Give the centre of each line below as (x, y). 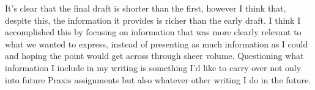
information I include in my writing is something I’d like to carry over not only (153, 67)
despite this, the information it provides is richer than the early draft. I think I (153, 20)
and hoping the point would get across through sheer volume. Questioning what (154, 56)
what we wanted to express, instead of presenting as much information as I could (157, 43)
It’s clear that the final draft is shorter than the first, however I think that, (146, 8)
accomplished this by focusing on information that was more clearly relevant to (153, 32)
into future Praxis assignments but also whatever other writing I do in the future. (158, 79)
